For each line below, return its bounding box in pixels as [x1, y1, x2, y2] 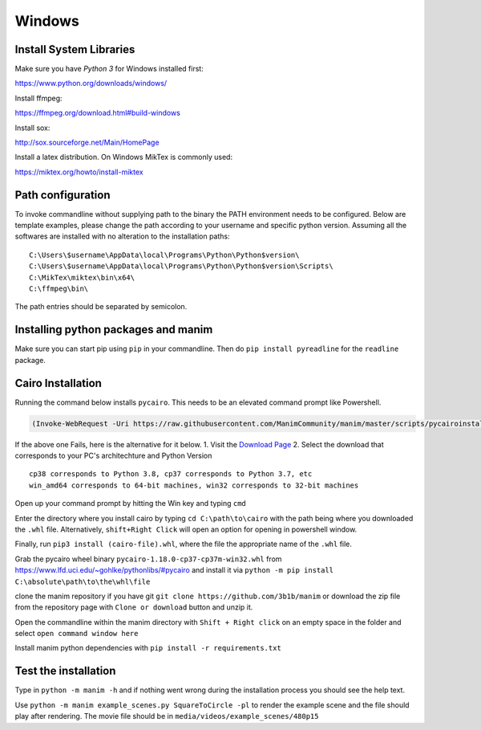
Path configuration [14, 188, 111, 202]
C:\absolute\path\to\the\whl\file [14, 577, 151, 586]
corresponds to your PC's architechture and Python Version [14, 451, 212, 460]
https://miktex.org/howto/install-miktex [14, 167, 143, 177]
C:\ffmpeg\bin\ [29, 284, 89, 293]
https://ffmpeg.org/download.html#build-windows [14, 108, 180, 118]
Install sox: [14, 123, 51, 133]
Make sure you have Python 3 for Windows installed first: [14, 64, 204, 74]
